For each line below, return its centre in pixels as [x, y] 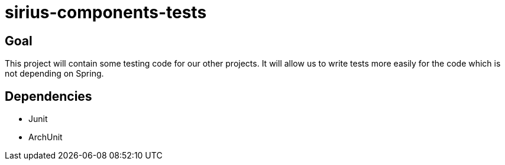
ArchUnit [46, 137]
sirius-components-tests [106, 12]
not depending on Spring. [54, 74]
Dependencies [48, 96]
